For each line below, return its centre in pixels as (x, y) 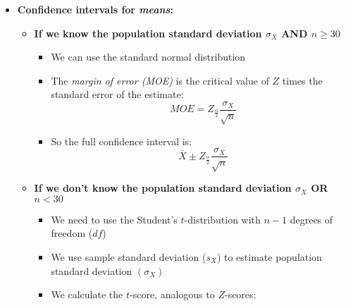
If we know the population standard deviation (148, 33)
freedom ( (72, 233)
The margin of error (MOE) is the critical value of (160, 80)
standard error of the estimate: (117, 94)
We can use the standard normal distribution (148, 57)
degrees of (311, 219)
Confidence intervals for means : (95, 9)
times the (302, 80)
